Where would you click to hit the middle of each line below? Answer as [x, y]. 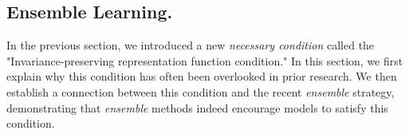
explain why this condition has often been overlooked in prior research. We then [202, 76]
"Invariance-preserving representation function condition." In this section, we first [205, 60]
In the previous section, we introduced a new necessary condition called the [191, 45]
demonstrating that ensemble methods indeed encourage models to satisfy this [197, 107]
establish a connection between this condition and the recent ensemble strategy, [201, 91]
